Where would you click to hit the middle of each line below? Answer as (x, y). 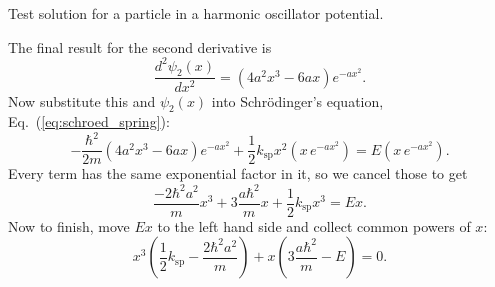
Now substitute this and (82, 100)
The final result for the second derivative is (140, 46)
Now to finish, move (69, 225)
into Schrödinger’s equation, (297, 100)
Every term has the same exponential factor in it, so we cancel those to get (238, 173)
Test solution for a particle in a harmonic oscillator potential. (196, 13)
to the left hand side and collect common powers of (314, 225)
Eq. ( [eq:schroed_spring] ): (89, 121)
